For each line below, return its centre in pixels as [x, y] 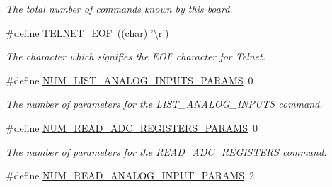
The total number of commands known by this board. [119, 8]
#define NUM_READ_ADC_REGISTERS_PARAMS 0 [132, 127]
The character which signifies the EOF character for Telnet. [136, 56]
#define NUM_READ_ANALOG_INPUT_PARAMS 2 [130, 175]
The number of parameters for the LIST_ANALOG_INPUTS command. [164, 104]
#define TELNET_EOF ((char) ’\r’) [87, 32]
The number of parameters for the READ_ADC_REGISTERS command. [166, 151]
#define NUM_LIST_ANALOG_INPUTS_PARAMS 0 [130, 80]
